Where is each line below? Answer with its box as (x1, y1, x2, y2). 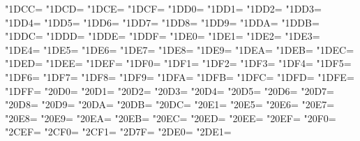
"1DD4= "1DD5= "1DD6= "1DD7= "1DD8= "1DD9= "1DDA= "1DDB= (5, 15, 320, 29)
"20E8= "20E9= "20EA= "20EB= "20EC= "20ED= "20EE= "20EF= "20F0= (5, 110, 336, 125)
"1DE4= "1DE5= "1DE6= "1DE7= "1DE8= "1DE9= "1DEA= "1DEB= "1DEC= (5, 42, 354, 57)
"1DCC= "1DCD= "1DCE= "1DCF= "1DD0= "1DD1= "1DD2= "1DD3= (5, 1, 322, 15)
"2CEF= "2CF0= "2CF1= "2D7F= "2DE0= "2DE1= (5, 124, 232, 139)
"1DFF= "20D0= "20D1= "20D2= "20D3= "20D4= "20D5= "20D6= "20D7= (5, 83, 334, 98)
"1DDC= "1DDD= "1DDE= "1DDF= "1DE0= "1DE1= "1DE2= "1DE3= (5, 29, 320, 43)
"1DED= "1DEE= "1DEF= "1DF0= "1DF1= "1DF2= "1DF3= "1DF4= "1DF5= (5, 56, 352, 70)
